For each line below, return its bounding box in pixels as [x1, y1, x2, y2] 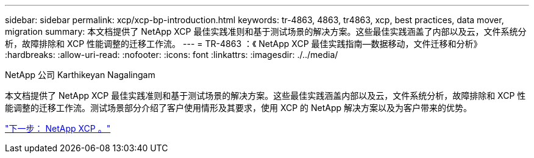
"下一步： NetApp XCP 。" [5, 123, 111, 134]
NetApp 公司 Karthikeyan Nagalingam [5, 70, 155, 80]
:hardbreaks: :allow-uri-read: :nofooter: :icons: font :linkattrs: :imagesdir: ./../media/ [5, 49, 338, 60]
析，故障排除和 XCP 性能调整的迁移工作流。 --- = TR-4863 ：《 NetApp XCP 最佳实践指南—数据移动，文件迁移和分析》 [5, 38, 482, 49]
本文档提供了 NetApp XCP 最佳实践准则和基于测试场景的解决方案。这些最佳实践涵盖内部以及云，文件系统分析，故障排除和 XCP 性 [5, 90, 526, 101]
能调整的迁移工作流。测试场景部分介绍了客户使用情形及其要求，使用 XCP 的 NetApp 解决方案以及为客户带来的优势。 [5, 102, 472, 113]
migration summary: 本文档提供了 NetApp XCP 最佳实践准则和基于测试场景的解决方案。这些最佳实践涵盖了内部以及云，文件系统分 [5, 26, 527, 37]
